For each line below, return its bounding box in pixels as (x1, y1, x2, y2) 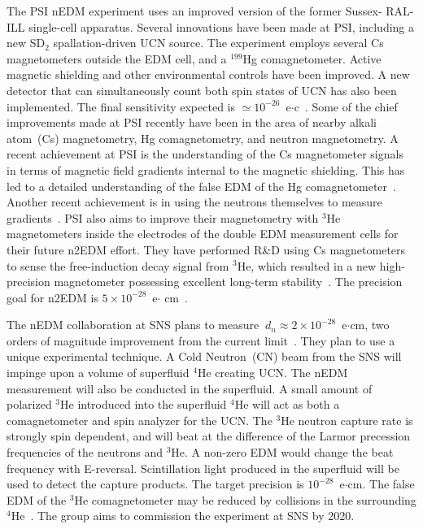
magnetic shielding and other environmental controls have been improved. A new (7, 66, 410, 83)
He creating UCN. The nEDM (197, 364, 348, 381)
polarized (7, 396, 52, 413)
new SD (7, 34, 46, 51)
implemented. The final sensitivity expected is (7, 98, 235, 115)
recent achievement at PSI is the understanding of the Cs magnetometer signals (7, 145, 403, 163)
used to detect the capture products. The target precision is (7, 475, 304, 492)
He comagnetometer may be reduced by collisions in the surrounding (74, 491, 416, 508)
